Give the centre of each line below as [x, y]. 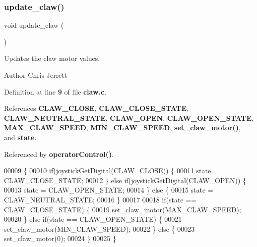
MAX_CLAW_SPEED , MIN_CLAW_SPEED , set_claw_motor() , [122, 127]
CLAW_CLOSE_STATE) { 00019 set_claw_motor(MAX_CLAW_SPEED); [123, 209]
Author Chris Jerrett [36, 75]
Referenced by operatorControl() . [59, 154]
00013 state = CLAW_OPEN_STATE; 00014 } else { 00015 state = [109, 190]
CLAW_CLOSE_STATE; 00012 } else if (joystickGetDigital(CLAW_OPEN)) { [125, 180]
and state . [20, 137]
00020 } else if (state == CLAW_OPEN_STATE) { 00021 [93, 219]
